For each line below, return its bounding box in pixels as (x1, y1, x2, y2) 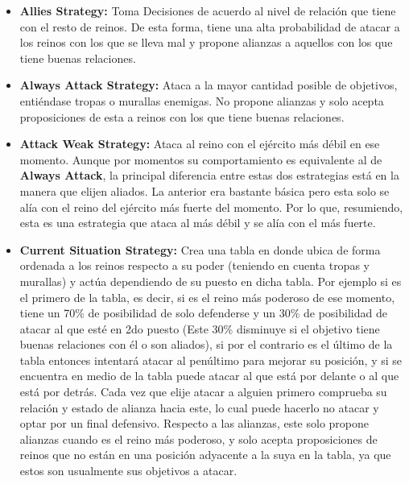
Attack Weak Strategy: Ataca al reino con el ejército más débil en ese (19, 135, 380, 152)
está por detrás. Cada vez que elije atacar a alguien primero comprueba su (19, 383, 387, 400)
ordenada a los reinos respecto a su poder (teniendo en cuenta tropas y (19, 257, 370, 274)
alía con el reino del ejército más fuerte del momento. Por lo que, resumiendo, (19, 198, 403, 215)
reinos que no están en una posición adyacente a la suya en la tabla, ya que (19, 446, 391, 463)
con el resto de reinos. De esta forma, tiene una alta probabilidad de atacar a (19, 18, 400, 35)
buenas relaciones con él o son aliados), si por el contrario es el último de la (19, 336, 393, 353)
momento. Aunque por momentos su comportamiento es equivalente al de (19, 151, 382, 168)
